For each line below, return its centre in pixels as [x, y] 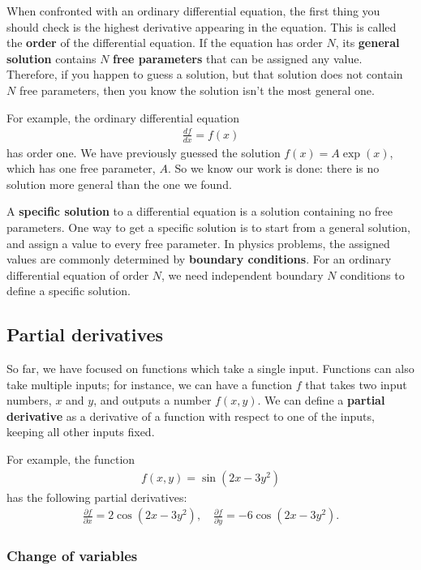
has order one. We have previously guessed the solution [144, 152]
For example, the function [71, 459]
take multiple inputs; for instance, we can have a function [150, 384]
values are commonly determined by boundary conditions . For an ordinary [199, 259]
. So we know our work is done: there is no [273, 168]
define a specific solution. [69, 291]
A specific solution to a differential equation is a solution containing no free [200, 211]
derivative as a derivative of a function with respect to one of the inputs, [191, 416]
